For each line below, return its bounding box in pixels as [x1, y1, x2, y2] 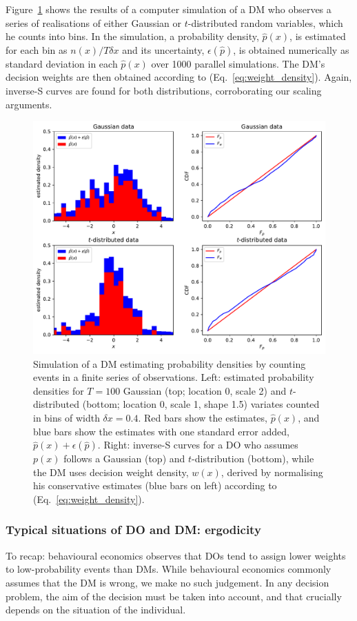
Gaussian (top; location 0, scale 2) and [123, 383, 287, 397]
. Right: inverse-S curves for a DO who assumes [97, 437, 298, 452]
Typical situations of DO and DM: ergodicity [6, 521, 261, 538]
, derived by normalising [221, 464, 323, 479]
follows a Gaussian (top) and [63, 451, 185, 466]
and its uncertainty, [122, 42, 205, 57]
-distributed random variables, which [187, 15, 343, 30]
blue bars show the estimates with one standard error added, [33, 424, 289, 438]
